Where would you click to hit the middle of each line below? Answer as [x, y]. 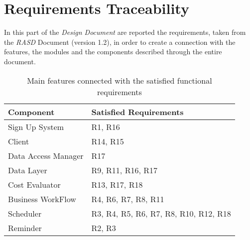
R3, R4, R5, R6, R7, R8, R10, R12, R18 [161, 213]
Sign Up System [36, 126]
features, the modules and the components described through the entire [113, 52]
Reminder [25, 228]
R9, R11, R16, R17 [124, 170]
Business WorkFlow [42, 199]
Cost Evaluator [34, 184]
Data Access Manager [46, 155]
